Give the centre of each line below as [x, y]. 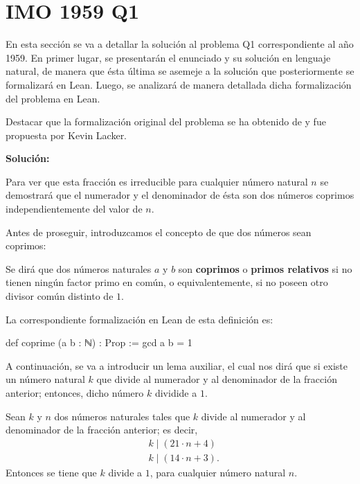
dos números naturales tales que [122, 416]
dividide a [176, 393]
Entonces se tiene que [51, 472]
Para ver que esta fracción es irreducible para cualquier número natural [157, 181]
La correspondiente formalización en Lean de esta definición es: [139, 319]
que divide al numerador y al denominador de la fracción [217, 379]
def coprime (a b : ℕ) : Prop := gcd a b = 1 [99, 342]
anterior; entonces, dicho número [75, 393]
